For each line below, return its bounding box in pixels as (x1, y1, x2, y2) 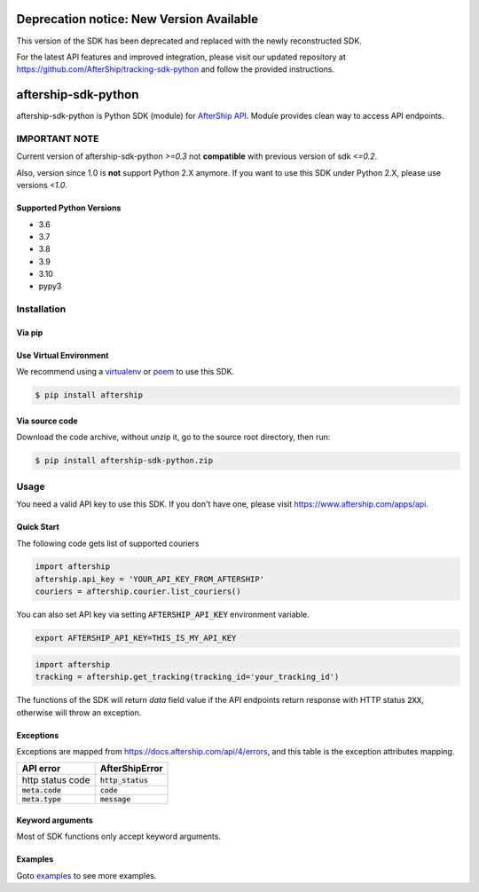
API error (21, 762, 61, 775)
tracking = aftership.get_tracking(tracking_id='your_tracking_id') (35, 672, 340, 683)
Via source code (16, 415, 79, 426)
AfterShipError (99, 762, 163, 775)
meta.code (21, 785, 62, 795)
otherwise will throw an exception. (16, 706, 142, 718)
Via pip (16, 328, 43, 338)
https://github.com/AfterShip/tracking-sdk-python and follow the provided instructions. (16, 64, 335, 75)
